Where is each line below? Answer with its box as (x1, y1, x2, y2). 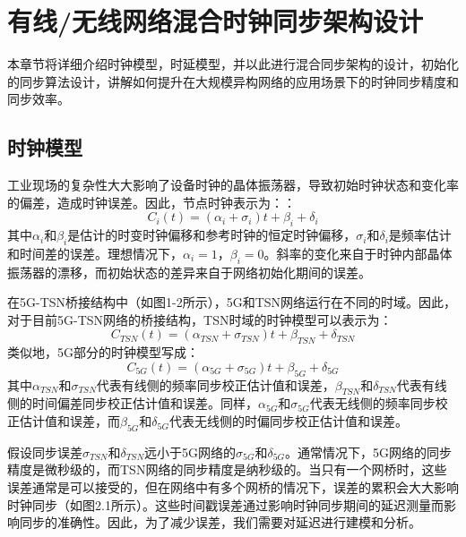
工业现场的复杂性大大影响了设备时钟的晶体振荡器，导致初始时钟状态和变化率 (7, 175, 459, 194)
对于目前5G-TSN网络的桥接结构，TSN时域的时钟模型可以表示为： (7, 310, 393, 328)
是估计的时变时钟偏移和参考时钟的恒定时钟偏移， (67, 226, 357, 244)
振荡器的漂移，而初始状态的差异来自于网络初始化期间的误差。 (7, 262, 371, 281)
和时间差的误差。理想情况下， (7, 243, 183, 262)
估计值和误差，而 (19, 412, 120, 430)
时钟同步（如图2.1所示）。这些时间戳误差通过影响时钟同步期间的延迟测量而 (7, 495, 444, 514)
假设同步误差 (7, 442, 82, 461)
